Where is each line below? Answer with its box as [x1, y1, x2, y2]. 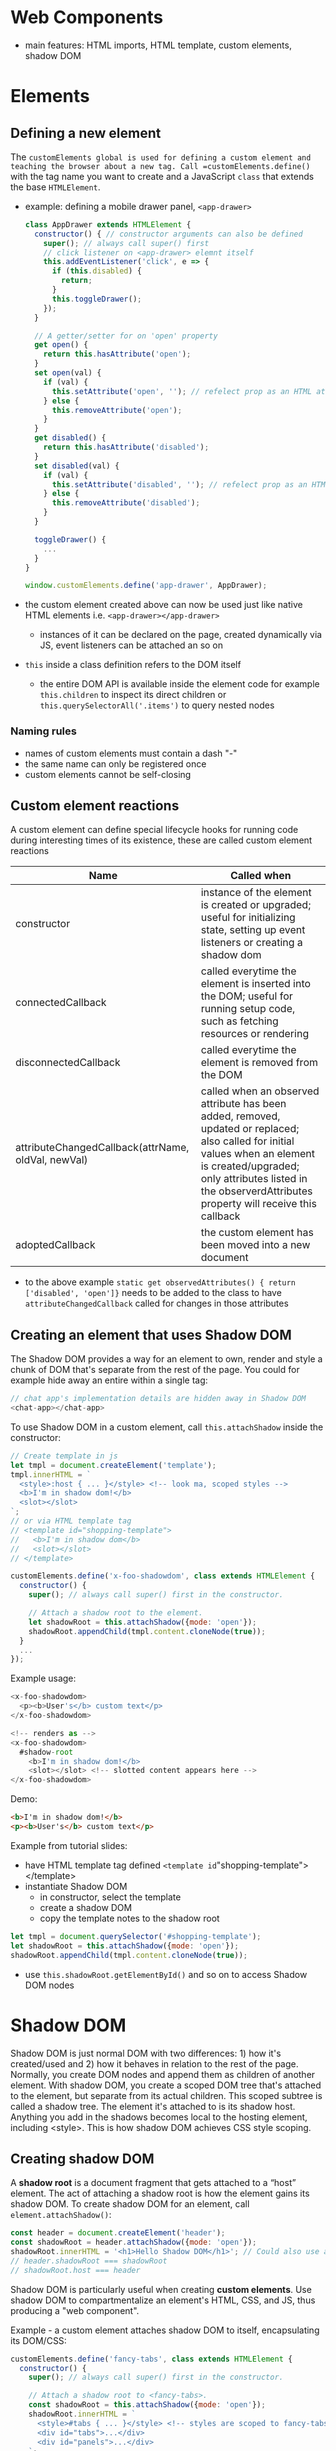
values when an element [200, 1147, 315, 1161]
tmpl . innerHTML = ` [10, 1469, 92, 1480]
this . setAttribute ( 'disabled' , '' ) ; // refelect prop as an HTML [51, 479, 330, 490]
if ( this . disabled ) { [51, 266, 142, 276]
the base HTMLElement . [10, 181, 101, 193]
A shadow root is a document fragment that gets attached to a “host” [10, 2177, 297, 2189]
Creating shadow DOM [10, 2150, 155, 2167]
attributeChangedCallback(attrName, [15, 1141, 190, 1155]
